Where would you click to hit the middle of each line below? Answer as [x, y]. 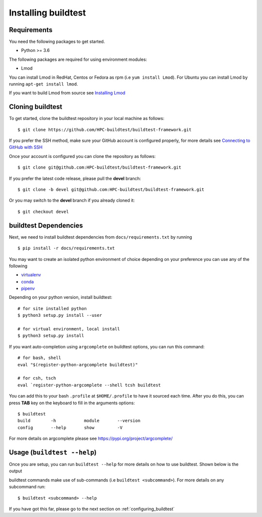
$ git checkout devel [43, 212]
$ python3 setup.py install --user [60, 315]
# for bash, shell [40, 358]
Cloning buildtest [36, 107]
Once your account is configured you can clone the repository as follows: [82, 156]
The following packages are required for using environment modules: [78, 59]
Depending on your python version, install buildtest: [61, 297]
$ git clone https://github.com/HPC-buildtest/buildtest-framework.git [105, 129]
